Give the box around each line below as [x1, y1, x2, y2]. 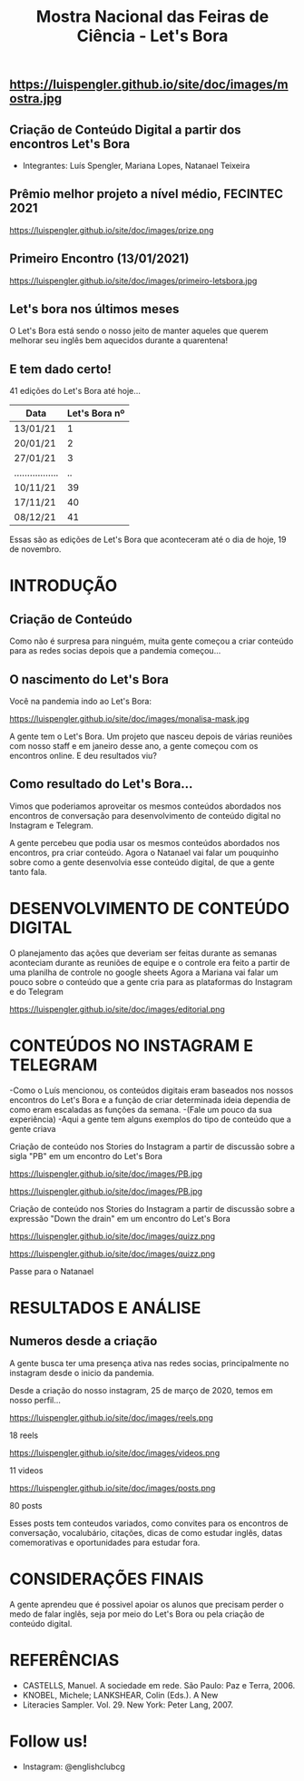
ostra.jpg [9, 91, 62, 106]
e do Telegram [9, 986, 64, 997]
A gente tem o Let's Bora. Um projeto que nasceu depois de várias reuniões [9, 731, 293, 742]
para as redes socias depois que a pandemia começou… [9, 645, 221, 656]
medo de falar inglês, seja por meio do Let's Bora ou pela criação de [9, 1609, 265, 1619]
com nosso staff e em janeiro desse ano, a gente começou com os [9, 741, 259, 752]
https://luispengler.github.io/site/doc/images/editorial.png [9, 1003, 225, 1014]
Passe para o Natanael [9, 1265, 94, 1276]
